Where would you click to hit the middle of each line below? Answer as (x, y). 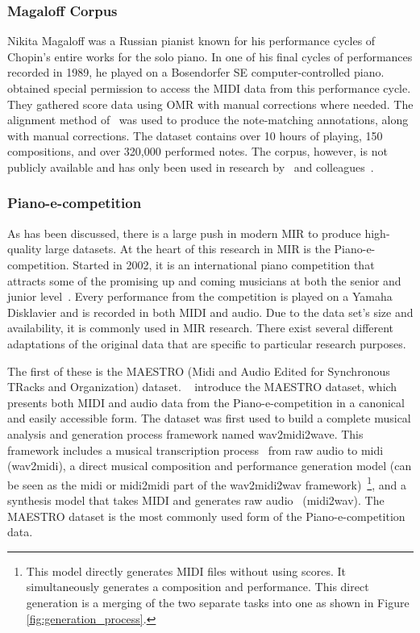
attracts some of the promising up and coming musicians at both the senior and (204, 280)
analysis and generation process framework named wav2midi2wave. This (185, 433)
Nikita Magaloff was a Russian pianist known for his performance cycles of (191, 41)
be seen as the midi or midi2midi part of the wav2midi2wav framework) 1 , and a (207, 483)
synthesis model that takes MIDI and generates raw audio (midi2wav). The (196, 500)
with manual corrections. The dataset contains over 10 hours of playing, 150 (195, 135)
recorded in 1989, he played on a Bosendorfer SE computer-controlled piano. (196, 72)
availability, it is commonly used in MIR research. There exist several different (201, 328)
